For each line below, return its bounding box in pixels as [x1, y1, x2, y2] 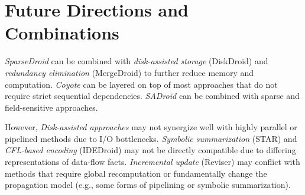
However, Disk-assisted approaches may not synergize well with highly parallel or [5, 121, 297, 133]
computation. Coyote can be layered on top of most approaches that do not [5, 78, 278, 90]
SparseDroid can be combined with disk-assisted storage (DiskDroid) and [5, 55, 268, 67]
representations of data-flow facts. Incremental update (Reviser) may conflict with [5, 156, 300, 168]
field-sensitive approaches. [5, 101, 98, 113]
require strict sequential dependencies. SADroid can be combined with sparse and [5, 90, 300, 102]
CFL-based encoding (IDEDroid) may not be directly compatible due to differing [5, 144, 296, 156]
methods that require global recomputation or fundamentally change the [5, 167, 267, 179]
